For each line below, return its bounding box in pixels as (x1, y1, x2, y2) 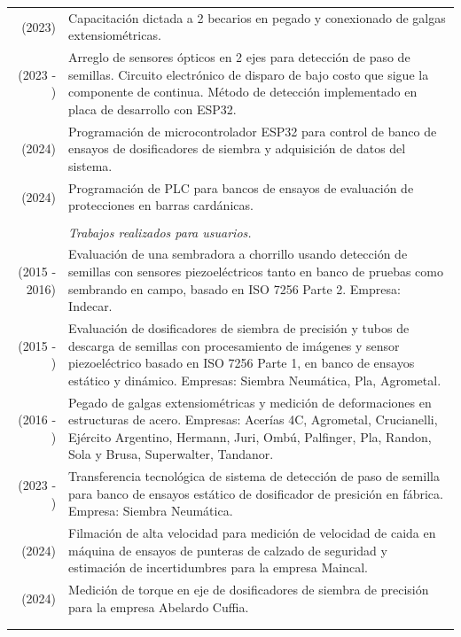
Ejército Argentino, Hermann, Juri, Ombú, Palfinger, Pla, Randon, (68, 427, 432, 446)
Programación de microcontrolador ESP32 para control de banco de (68, 121, 437, 140)
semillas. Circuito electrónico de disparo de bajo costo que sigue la (68, 65, 429, 83)
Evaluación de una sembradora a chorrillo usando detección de (68, 245, 408, 263)
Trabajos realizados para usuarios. (68, 222, 252, 241)
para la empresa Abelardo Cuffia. (68, 597, 249, 616)
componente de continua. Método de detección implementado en (68, 82, 418, 101)
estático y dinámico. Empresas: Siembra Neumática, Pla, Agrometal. (68, 370, 441, 389)
